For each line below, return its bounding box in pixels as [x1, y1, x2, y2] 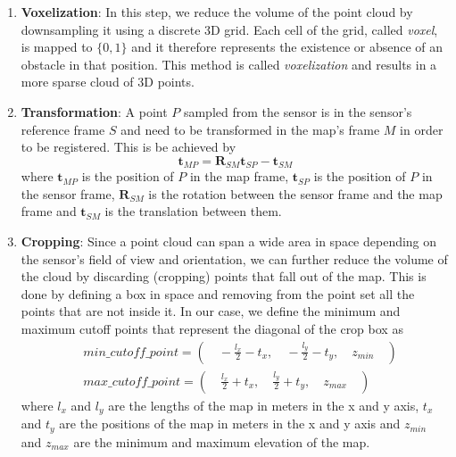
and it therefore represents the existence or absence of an [131, 37, 444, 56]
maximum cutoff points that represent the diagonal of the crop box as [21, 319, 403, 337]
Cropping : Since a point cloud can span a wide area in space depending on [21, 231, 437, 250]
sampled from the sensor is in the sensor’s [183, 102, 412, 120]
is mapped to [21, 37, 93, 56]
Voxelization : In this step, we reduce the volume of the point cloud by [21, 3, 413, 21]
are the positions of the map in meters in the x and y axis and [59, 414, 401, 433]
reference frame [21, 120, 105, 138]
